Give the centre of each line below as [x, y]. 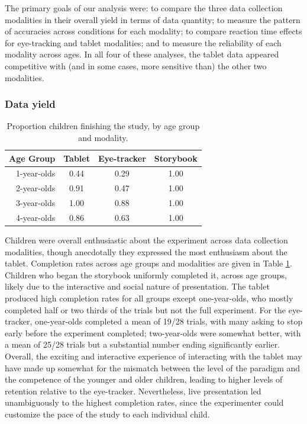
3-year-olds [35, 203]
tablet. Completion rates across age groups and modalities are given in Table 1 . [148, 263]
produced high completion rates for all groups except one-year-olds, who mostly [149, 298]
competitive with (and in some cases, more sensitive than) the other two [136, 65]
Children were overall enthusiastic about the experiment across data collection [146, 240]
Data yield [30, 104]
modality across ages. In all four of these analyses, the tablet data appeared [142, 54]
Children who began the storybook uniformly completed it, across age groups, [146, 274]
